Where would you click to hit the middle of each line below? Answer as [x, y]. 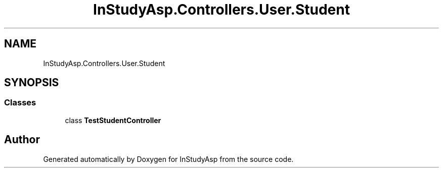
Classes [20, 103]
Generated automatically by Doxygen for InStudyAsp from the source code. [168, 159]
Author [22, 140]
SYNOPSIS [32, 83]
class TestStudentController [113, 120]
